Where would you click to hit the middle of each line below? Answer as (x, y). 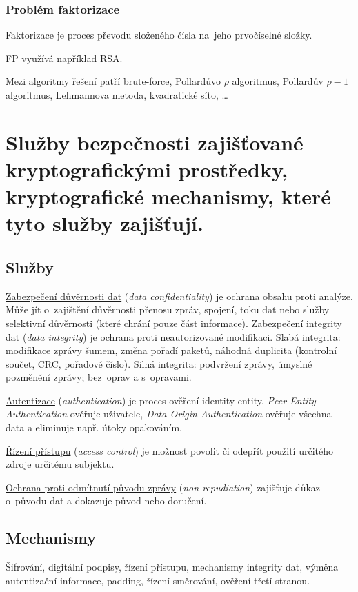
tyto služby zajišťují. (105, 223)
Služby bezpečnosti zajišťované (155, 142)
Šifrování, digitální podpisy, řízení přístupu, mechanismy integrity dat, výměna (172, 567)
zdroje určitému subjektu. (60, 464)
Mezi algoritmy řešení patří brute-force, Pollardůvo (113, 81)
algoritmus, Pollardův (278, 81)
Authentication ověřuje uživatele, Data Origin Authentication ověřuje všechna (169, 414)
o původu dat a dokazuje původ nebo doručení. (106, 501)
